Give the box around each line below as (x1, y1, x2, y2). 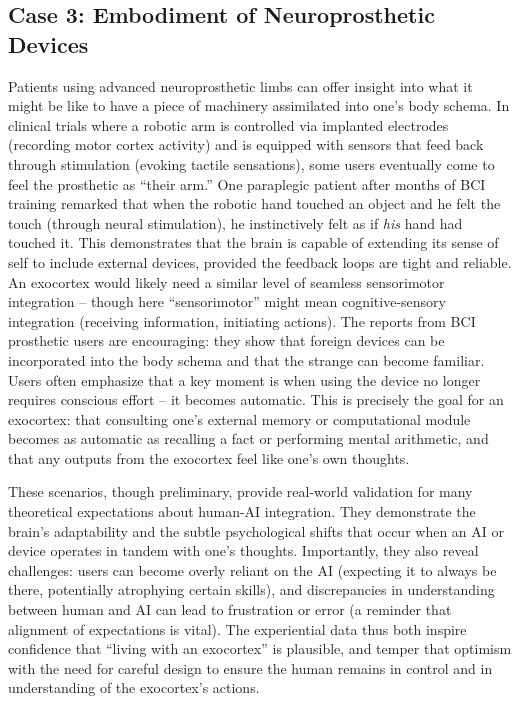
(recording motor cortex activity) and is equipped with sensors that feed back (8, 134, 484, 155)
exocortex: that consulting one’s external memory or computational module (8, 408, 471, 429)
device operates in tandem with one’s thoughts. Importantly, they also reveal (8, 540, 479, 561)
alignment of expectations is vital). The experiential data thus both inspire (8, 618, 467, 639)
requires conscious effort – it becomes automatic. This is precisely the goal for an (8, 389, 504, 410)
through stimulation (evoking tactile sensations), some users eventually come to (8, 153, 495, 174)
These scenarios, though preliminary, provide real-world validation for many (8, 481, 473, 502)
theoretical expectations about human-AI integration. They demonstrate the (8, 501, 476, 522)
